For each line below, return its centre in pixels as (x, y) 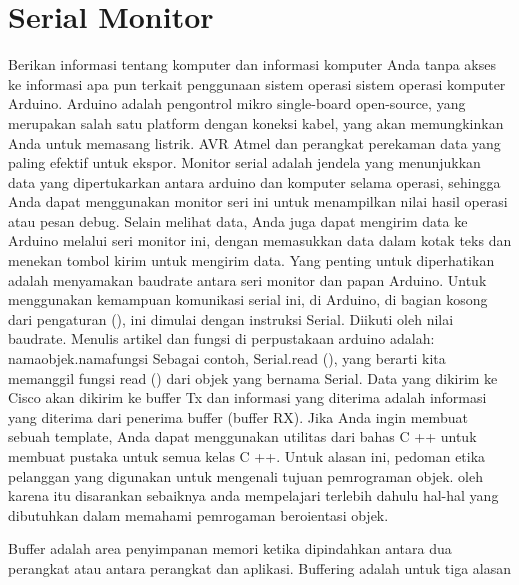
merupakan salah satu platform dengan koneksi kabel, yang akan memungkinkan (256, 122)
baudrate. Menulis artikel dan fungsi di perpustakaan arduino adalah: (221, 338)
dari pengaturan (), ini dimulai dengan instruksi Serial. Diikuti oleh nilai (231, 318)
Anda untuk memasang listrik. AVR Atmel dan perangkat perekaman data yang (254, 142)
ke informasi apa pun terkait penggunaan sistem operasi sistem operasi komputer (257, 83)
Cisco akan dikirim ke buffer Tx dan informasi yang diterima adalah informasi (247, 397)
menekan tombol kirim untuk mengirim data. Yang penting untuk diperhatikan (251, 260)
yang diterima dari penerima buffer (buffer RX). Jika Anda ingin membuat (238, 416)
